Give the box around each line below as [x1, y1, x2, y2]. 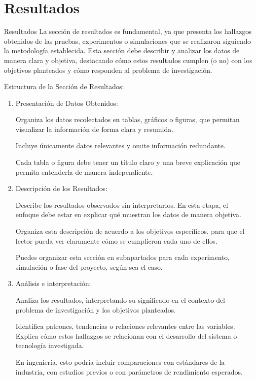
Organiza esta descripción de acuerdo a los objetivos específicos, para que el [15, 226, 245, 236]
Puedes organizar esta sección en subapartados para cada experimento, [15, 252, 230, 262]
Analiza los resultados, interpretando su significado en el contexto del [15, 295, 225, 305]
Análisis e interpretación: [15, 278, 91, 288]
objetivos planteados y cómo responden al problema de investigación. [4, 64, 212, 75]
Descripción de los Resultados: [15, 183, 108, 193]
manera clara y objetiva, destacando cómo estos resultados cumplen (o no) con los [4, 55, 252, 65]
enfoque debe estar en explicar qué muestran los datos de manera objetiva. [15, 209, 241, 220]
